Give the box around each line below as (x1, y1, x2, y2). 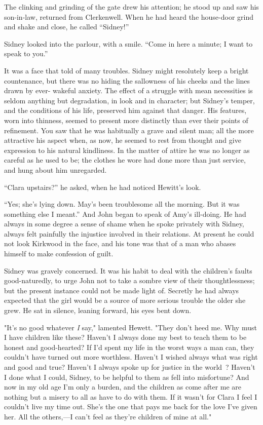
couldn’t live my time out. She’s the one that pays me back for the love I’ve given (4, 401, 257, 412)
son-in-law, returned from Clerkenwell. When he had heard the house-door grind (4, 11, 254, 22)
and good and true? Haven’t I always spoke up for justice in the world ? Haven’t (4, 362, 255, 372)
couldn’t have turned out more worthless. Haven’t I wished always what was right (4, 352, 258, 362)
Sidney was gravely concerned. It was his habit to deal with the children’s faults (4, 265, 252, 276)
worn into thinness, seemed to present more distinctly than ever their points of (4, 114, 248, 125)
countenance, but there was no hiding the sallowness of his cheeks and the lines (4, 75, 250, 86)
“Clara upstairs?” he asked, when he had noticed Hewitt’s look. (4, 181, 201, 192)
